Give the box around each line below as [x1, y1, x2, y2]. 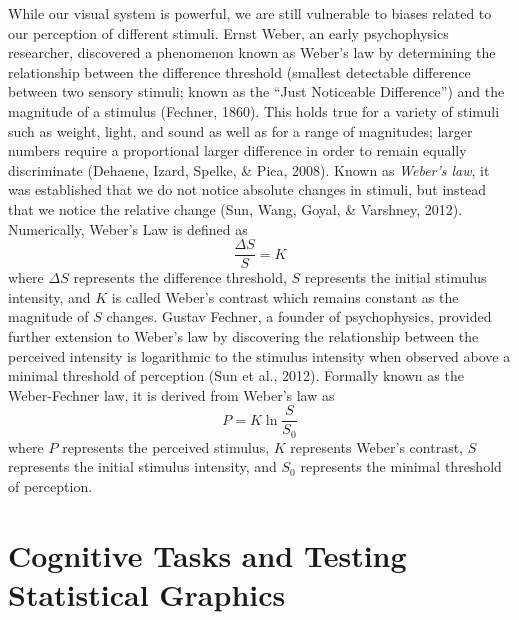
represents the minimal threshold [300, 456, 502, 477]
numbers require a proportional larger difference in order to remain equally [8, 140, 467, 161]
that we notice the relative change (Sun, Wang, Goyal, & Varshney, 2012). [8, 198, 463, 219]
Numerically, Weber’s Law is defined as [8, 218, 248, 239]
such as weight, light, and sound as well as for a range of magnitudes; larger [8, 120, 473, 141]
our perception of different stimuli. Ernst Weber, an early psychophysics [8, 22, 449, 43]
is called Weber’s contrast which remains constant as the [111, 286, 459, 307]
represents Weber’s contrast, [290, 436, 464, 457]
